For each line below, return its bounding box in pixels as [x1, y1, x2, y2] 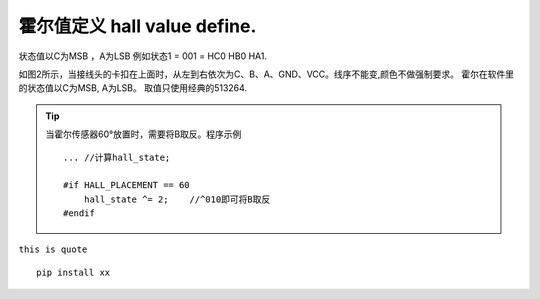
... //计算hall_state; [63, 151, 171, 163]
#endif [63, 208, 95, 219]
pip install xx [36, 266, 111, 278]
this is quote [18, 244, 88, 255]
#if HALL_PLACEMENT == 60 [63, 180, 190, 191]
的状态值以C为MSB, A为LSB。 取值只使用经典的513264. [18, 82, 248, 94]
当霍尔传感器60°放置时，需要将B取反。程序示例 [45, 128, 242, 140]
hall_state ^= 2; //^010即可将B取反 [83, 193, 271, 205]
